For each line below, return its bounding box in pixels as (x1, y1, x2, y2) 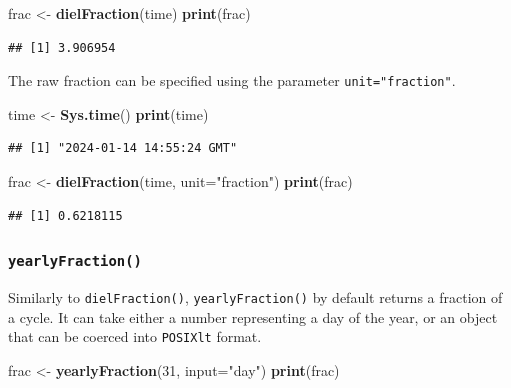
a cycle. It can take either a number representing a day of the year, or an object (8, 306, 498, 327)
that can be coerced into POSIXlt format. (8, 326, 262, 347)
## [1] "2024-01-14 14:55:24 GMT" (8, 141, 238, 156)
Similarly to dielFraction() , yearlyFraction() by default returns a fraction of (8, 287, 503, 307)
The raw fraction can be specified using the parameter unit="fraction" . (8, 70, 456, 91)
